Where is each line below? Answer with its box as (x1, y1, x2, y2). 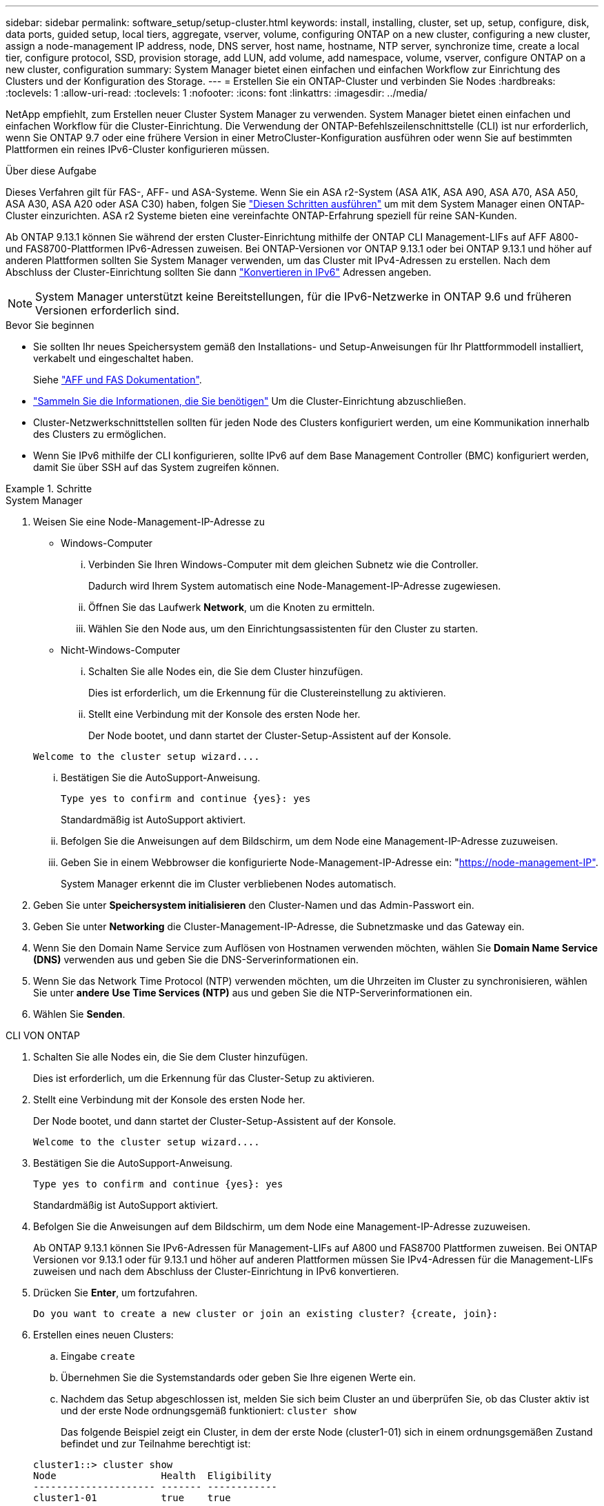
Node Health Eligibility (33, 1470, 272, 1481)
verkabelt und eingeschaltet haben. (33, 352, 194, 364)
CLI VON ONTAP (6, 1030, 80, 1041)
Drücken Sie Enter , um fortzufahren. (33, 1287, 198, 1298)
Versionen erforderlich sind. (35, 303, 180, 317)
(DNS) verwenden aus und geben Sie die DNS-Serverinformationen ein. (33, 954, 359, 965)
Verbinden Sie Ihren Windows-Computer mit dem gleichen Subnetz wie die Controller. (88, 559, 479, 570)
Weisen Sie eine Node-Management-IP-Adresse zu (33, 516, 265, 528)
